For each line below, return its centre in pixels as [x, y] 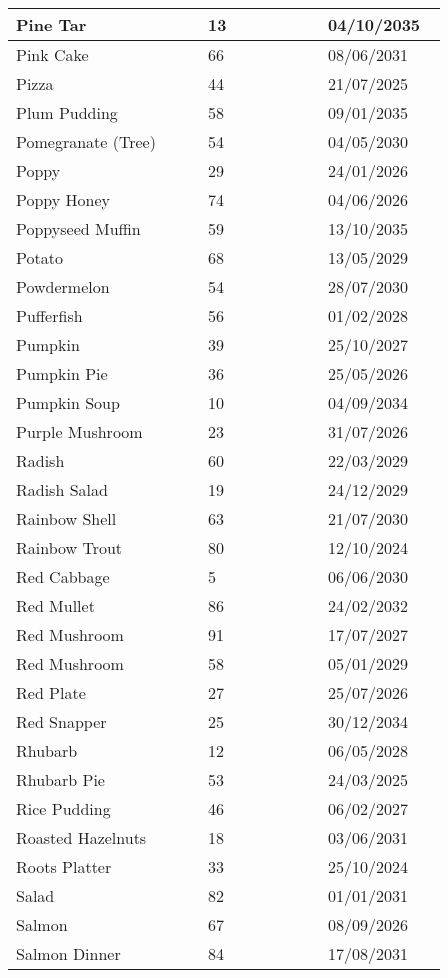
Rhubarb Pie [60, 779]
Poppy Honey [63, 199]
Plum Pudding [67, 112]
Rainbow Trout [69, 547]
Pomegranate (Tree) [86, 141]
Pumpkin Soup [68, 402]
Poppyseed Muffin [78, 228]
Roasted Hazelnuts [81, 837]
